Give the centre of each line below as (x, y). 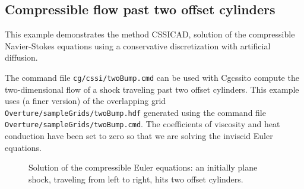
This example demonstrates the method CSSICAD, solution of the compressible (150, 34)
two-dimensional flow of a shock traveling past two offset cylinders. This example (152, 89)
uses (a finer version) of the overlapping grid (85, 101)
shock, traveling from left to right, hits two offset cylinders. (136, 179)
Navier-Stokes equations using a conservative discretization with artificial (138, 45)
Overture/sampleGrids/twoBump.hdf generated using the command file (135, 112)
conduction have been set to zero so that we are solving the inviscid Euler (139, 136)
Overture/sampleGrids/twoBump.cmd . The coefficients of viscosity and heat (142, 124)
